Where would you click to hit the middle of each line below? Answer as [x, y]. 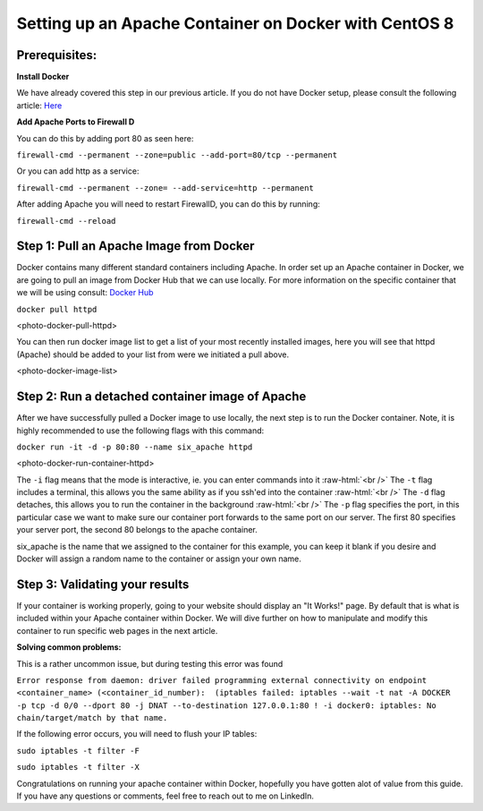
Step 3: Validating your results [103, 584]
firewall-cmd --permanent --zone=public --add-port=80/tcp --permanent [177, 155]
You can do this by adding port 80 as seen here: [105, 138]
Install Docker [43, 77]
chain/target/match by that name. [92, 718]
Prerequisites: [57, 55]
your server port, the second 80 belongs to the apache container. [137, 530]
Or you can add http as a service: [78, 171]
